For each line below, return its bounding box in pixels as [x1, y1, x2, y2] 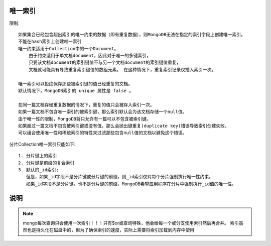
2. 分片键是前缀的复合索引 [18, 160, 75, 166]
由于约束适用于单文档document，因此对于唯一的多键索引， [28, 53, 152, 59]
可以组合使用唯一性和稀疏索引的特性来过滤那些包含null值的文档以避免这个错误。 [18, 130, 187, 136]
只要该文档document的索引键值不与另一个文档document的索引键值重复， [28, 60, 181, 65]
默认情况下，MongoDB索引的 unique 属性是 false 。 [18, 88, 134, 94]
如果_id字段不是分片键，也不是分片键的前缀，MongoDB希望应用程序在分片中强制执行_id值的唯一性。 [26, 181, 236, 187]
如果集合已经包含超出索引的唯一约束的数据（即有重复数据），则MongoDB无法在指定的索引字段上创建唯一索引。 [18, 32, 245, 37]
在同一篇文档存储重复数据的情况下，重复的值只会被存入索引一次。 [18, 102, 155, 107]
